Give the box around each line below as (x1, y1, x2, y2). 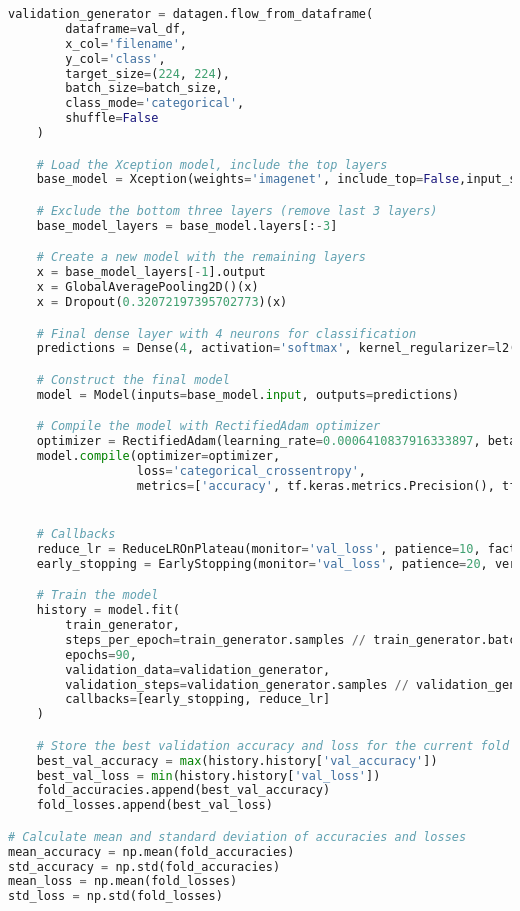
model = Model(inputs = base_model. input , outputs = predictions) (36, 387, 460, 402)
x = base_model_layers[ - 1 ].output (36, 265, 266, 280)
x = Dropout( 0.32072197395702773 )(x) (36, 294, 288, 309)
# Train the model (36, 588, 159, 603)
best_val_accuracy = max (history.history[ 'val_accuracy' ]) (36, 753, 438, 768)
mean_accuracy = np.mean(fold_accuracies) (8, 844, 295, 859)
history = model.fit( (36, 603, 180, 618)
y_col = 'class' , (65, 51, 166, 66)
